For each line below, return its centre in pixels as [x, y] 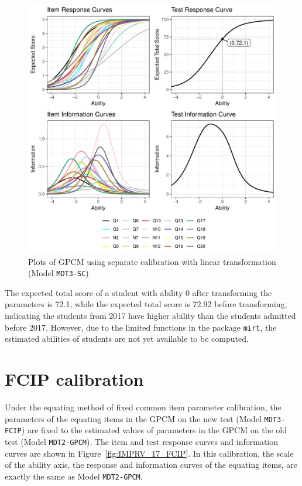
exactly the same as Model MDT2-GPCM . [74, 476]
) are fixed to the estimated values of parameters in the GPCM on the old [154, 430]
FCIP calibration [74, 379]
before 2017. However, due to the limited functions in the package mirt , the [141, 327]
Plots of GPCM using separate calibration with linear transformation [152, 261]
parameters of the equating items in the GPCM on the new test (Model [133, 418]
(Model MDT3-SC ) [59, 273]
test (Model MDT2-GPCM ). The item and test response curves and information [142, 441]
